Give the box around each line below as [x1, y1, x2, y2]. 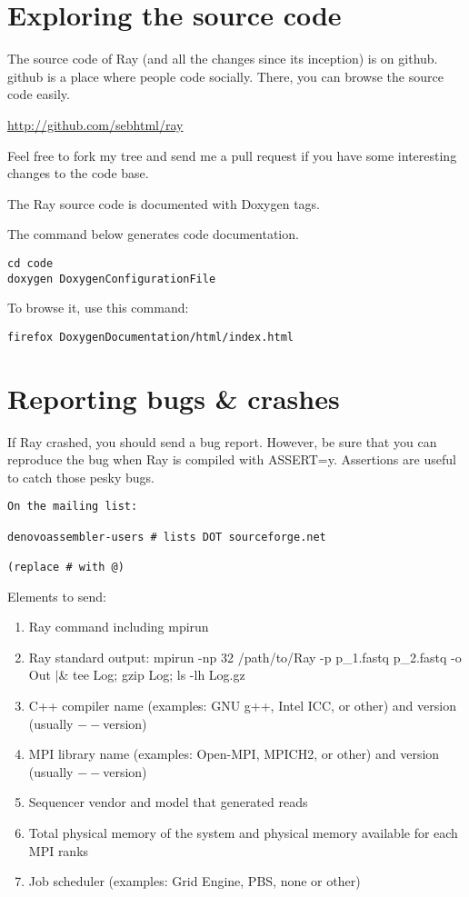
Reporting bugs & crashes [7, 379, 340, 416]
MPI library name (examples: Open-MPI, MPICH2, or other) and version [28, 744, 440, 763]
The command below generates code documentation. [7, 224, 299, 244]
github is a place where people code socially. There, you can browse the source [7, 66, 444, 85]
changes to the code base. [7, 164, 149, 183]
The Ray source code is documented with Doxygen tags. [7, 194, 321, 213]
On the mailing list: [7, 500, 138, 513]
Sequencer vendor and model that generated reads [28, 792, 308, 812]
